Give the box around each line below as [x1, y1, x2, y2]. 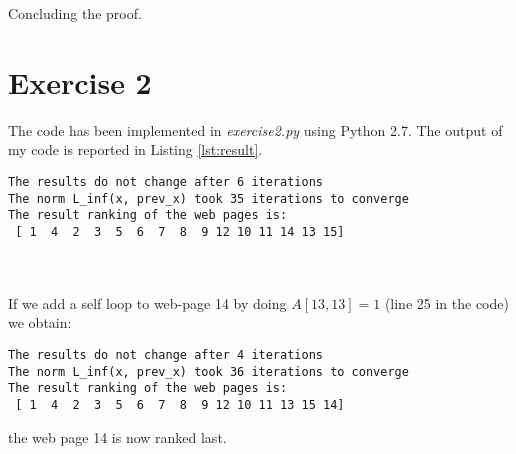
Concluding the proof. [8, 3, 142, 23]
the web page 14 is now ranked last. [8, 426, 227, 447]
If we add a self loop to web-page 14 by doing [8, 292, 287, 313]
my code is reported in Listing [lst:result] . [8, 139, 263, 160]
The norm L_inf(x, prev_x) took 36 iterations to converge [8, 364, 409, 379]
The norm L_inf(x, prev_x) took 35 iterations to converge [8, 191, 409, 206]
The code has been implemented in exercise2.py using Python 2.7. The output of [8, 119, 503, 140]
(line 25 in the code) [384, 292, 509, 313]
